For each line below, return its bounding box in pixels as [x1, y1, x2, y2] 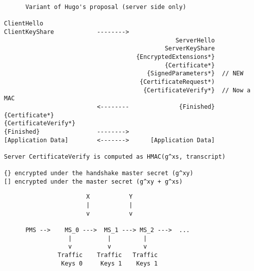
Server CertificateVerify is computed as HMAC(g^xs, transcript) [4, 153, 226, 160]
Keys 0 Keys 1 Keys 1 [61, 260, 158, 267]
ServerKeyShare [165, 45, 215, 52]
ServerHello [175, 36, 215, 44]
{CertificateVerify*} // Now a [143, 86, 251, 94]
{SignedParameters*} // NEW [147, 70, 244, 77]
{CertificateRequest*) [140, 78, 215, 85]
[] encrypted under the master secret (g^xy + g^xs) [4, 178, 183, 185]
